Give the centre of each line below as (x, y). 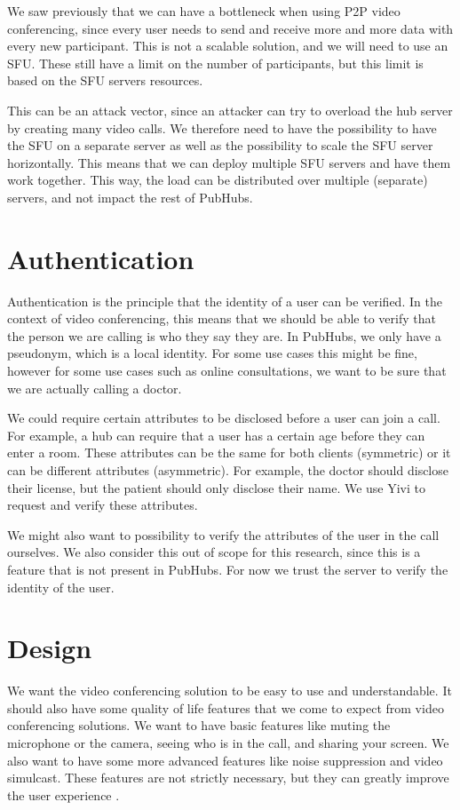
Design (50, 648)
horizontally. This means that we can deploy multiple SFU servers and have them (229, 162)
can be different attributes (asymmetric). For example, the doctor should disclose (228, 470)
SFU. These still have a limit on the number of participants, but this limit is (215, 63)
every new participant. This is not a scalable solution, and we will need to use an (228, 46)
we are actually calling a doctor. (95, 388)
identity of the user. (61, 587)
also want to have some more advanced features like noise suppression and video (225, 760)
